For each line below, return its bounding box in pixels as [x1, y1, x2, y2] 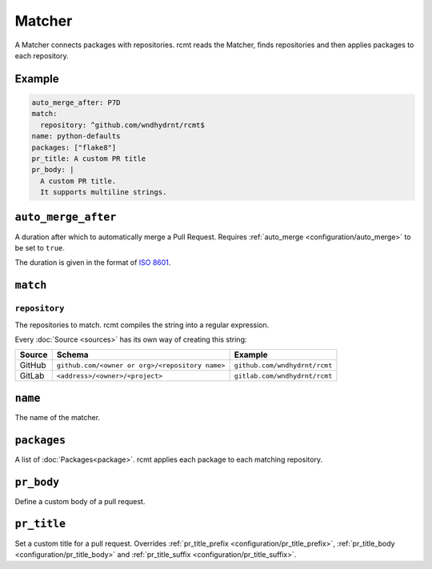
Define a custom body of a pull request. [14, 496, 146, 506]
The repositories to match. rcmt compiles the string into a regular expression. [14, 320, 270, 330]
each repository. [14, 50, 69, 60]
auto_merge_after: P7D [31, 98, 121, 107]
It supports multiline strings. [40, 188, 167, 197]
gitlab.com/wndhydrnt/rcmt [234, 371, 333, 380]
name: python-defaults [31, 132, 121, 141]
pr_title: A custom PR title [31, 154, 146, 163]
